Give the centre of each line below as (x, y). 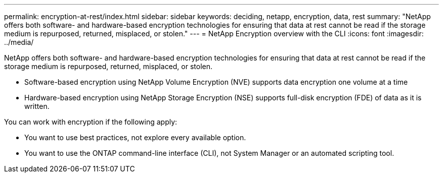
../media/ (19, 42)
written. (37, 106)
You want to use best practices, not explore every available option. (135, 137)
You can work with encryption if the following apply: (91, 122)
